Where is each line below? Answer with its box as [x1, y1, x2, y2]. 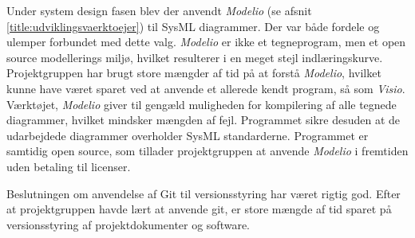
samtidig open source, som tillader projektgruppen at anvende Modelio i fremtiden [6, 142, 409, 159]
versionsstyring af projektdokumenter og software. [6, 216, 251, 232]
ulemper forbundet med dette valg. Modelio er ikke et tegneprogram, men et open [6, 33, 406, 50]
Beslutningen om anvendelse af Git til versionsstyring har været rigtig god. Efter [6, 185, 401, 201]
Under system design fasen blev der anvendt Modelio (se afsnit [6, 2, 312, 18]
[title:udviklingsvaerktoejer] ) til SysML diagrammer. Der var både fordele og [6, 18, 380, 34]
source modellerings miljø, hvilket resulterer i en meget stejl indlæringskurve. [6, 49, 383, 65]
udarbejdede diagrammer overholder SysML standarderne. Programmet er [6, 127, 369, 143]
